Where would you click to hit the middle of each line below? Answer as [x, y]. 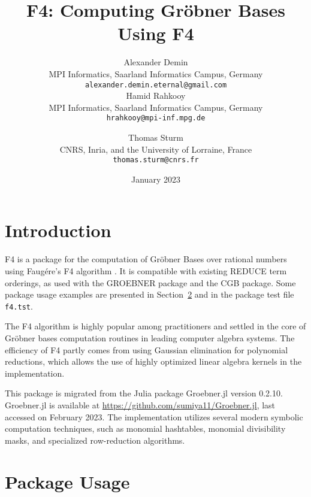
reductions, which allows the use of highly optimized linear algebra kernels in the [153, 361]
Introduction [58, 230]
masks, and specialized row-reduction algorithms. [95, 440]
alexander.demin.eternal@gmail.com [156, 85]
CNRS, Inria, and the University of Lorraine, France [156, 149]
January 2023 [156, 179]
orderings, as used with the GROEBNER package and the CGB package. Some [150, 282]
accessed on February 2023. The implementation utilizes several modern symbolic [154, 416]
